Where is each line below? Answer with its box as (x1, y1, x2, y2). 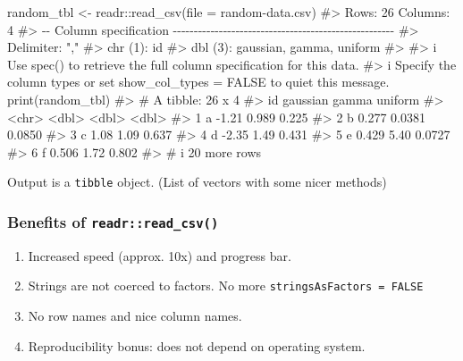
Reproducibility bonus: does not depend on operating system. (28, 336, 366, 355)
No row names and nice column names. (28, 306, 242, 325)
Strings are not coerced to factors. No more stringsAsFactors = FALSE (28, 276, 424, 295)
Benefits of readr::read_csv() (7, 210, 219, 232)
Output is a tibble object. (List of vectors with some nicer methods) (7, 172, 387, 191)
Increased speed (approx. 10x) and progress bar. (28, 246, 291, 264)
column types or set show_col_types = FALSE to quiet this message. (7, 72, 390, 91)
